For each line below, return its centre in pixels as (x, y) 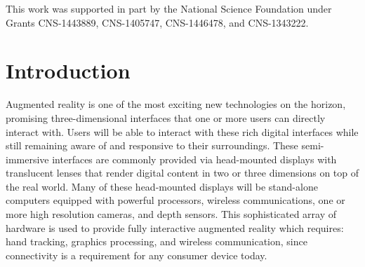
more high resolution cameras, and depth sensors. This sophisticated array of (171, 214)
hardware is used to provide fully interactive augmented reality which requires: (175, 227)
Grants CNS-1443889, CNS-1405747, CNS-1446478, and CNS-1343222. (157, 22)
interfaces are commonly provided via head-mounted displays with (194, 159)
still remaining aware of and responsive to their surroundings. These (152, 145)
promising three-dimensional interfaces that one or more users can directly (166, 117)
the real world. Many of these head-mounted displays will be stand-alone (162, 186)
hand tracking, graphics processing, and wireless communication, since (157, 241)
